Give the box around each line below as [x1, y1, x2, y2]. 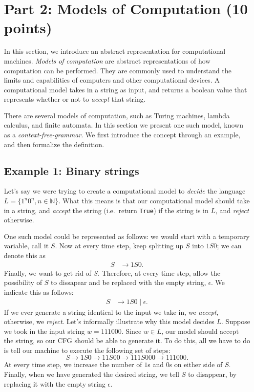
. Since [121, 326, 142, 336]
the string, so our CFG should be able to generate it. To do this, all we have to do [4, 335, 250, 346]
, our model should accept [161, 326, 239, 336]
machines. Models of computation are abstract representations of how [4, 55, 211, 65]
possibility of [4, 277, 42, 287]
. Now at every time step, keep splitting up [55, 240, 184, 251]
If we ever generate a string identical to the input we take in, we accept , [4, 306, 219, 317]
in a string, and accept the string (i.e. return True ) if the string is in [4, 205, 209, 215]
